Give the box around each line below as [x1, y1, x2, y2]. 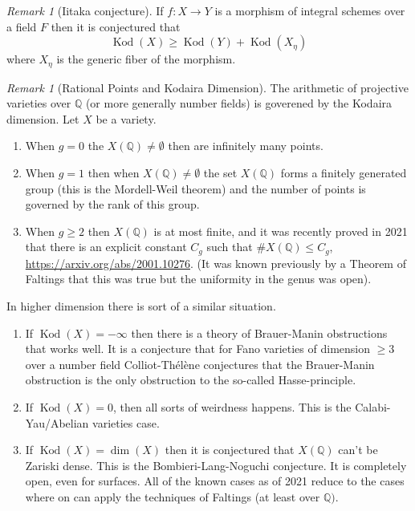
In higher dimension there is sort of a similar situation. [6, 298, 276, 314]
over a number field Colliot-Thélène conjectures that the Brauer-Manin [25, 355, 375, 372]
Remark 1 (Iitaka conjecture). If [6, 2, 164, 18]
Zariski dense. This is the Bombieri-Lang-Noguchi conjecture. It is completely [25, 456, 407, 473]
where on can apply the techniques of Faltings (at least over [25, 488, 320, 505]
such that [206, 238, 253, 255]
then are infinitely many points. [168, 137, 323, 154]
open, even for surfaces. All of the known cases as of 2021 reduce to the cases [25, 472, 405, 489]
